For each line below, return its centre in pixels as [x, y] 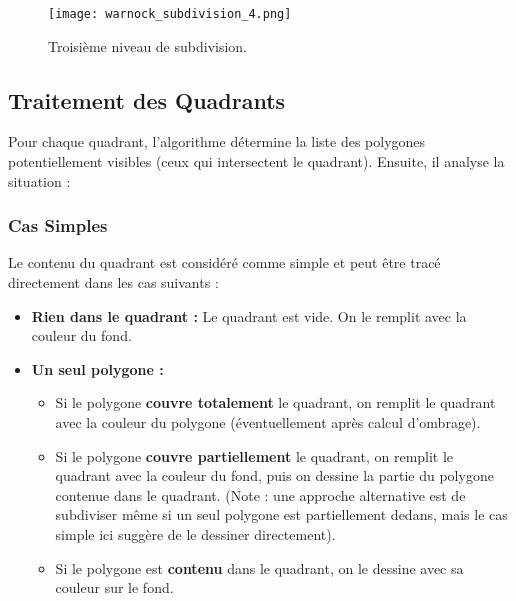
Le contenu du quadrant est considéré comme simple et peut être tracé [224, 262]
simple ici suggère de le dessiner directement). [195, 533]
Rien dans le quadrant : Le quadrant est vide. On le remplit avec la [249, 315]
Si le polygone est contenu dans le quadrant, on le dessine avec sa [259, 567]
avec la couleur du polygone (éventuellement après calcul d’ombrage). [268, 422]
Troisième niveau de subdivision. [148, 45]
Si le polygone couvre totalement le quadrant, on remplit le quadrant [275, 402]
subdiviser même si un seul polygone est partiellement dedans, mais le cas [281, 514]
